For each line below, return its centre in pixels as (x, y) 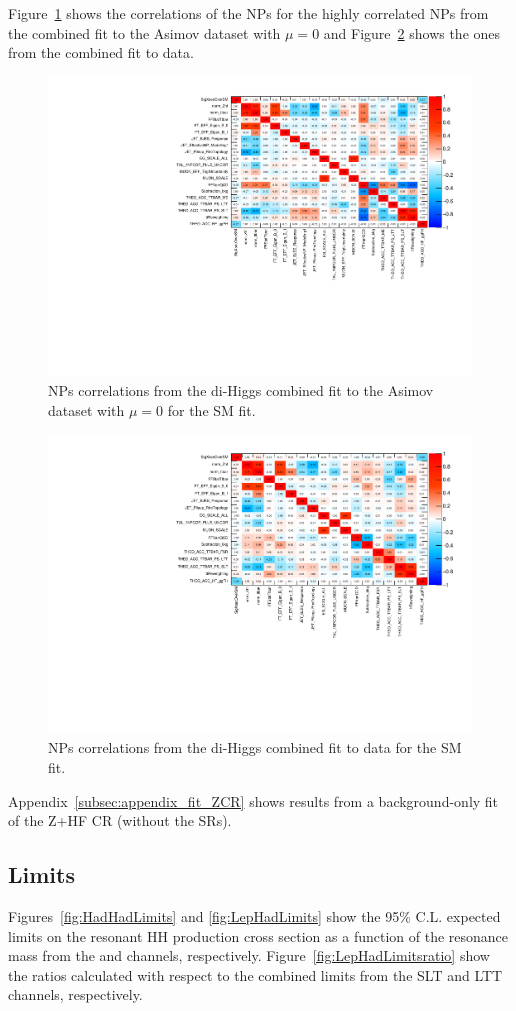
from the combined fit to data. (101, 52)
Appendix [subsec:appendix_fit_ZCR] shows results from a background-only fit (253, 800)
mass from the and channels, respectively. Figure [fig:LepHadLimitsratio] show (249, 955)
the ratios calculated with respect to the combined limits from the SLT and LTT (255, 974)
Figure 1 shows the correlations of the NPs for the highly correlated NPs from (248, 13)
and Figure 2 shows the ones (412, 32)
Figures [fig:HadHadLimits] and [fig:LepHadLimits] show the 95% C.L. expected (254, 916)
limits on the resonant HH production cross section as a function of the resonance (258, 935)
